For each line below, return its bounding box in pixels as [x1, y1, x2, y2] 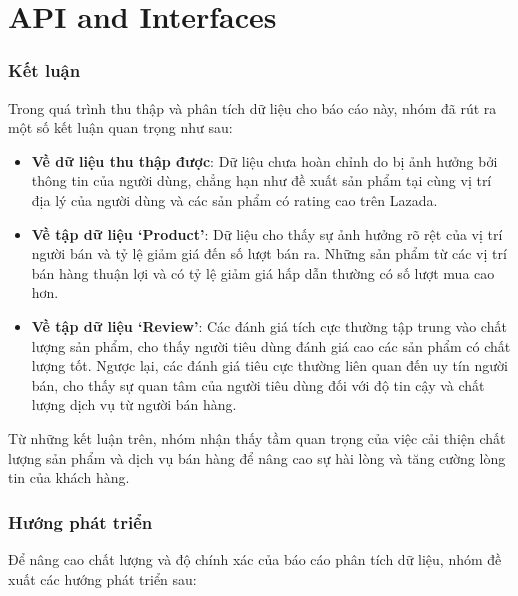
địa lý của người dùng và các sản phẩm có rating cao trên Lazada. [31, 189, 438, 210]
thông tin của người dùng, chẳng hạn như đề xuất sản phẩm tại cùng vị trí [31, 170, 492, 191]
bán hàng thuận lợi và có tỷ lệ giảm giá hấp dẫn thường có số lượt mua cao [31, 262, 495, 283]
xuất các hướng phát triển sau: [8, 568, 197, 589]
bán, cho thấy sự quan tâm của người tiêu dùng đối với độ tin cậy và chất [31, 374, 485, 395]
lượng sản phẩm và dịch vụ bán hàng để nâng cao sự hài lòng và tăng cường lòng [8, 447, 506, 468]
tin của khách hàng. [8, 467, 130, 488]
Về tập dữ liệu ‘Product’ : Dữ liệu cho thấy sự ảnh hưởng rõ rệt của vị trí [31, 223, 503, 244]
